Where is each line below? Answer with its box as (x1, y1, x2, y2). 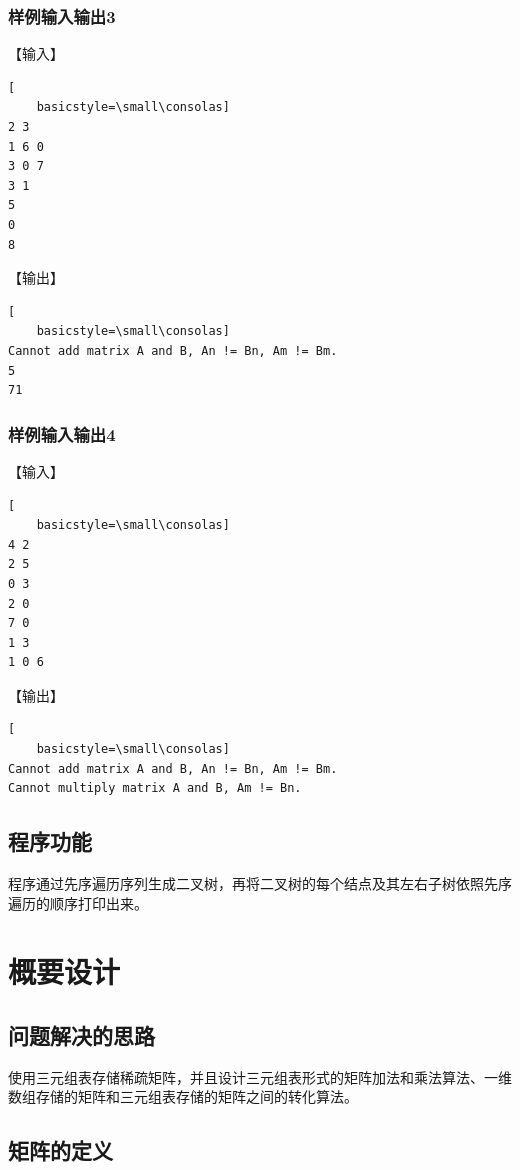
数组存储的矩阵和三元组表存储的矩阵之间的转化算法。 (8, 1086, 358, 1107)
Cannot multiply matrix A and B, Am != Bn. (8, 781, 302, 796)
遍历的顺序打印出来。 (8, 892, 148, 913)
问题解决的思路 (8, 1020, 155, 1050)
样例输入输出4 (8, 421, 116, 446)
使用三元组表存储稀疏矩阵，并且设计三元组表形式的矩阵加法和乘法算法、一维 (8, 1066, 512, 1087)
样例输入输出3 (8, 3, 116, 28)
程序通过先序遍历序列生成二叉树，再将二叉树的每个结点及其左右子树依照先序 (8, 873, 512, 894)
